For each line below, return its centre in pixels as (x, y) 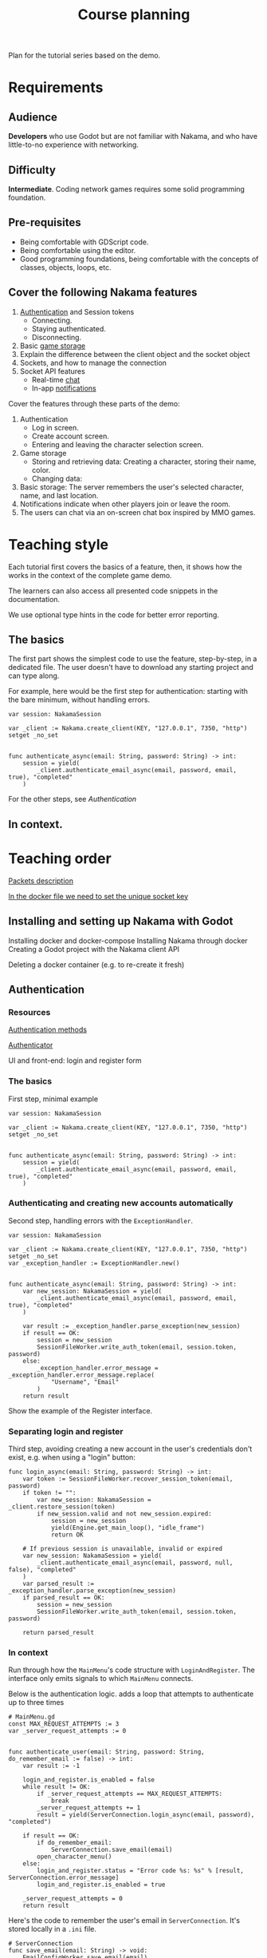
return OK (67, 1535)
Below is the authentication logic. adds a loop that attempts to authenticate (131, 1694)
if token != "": (50, 1493)
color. (41, 470)
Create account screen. (70, 436)
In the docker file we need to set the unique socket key (98, 896)
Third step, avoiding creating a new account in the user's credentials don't (130, 1449)
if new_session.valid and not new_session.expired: (125, 1514)
